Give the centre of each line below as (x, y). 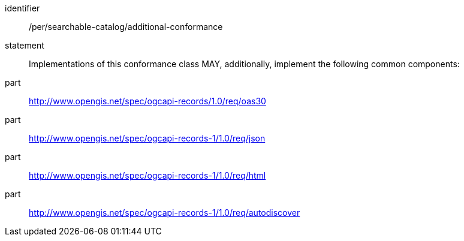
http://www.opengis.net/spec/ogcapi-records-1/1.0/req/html (147, 175)
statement (25, 45)
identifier (22, 8)
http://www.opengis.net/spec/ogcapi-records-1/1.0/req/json (147, 138)
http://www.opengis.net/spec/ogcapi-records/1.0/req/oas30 (147, 101)
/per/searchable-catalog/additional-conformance (126, 27)
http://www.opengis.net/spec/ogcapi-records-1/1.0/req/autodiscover (165, 213)
